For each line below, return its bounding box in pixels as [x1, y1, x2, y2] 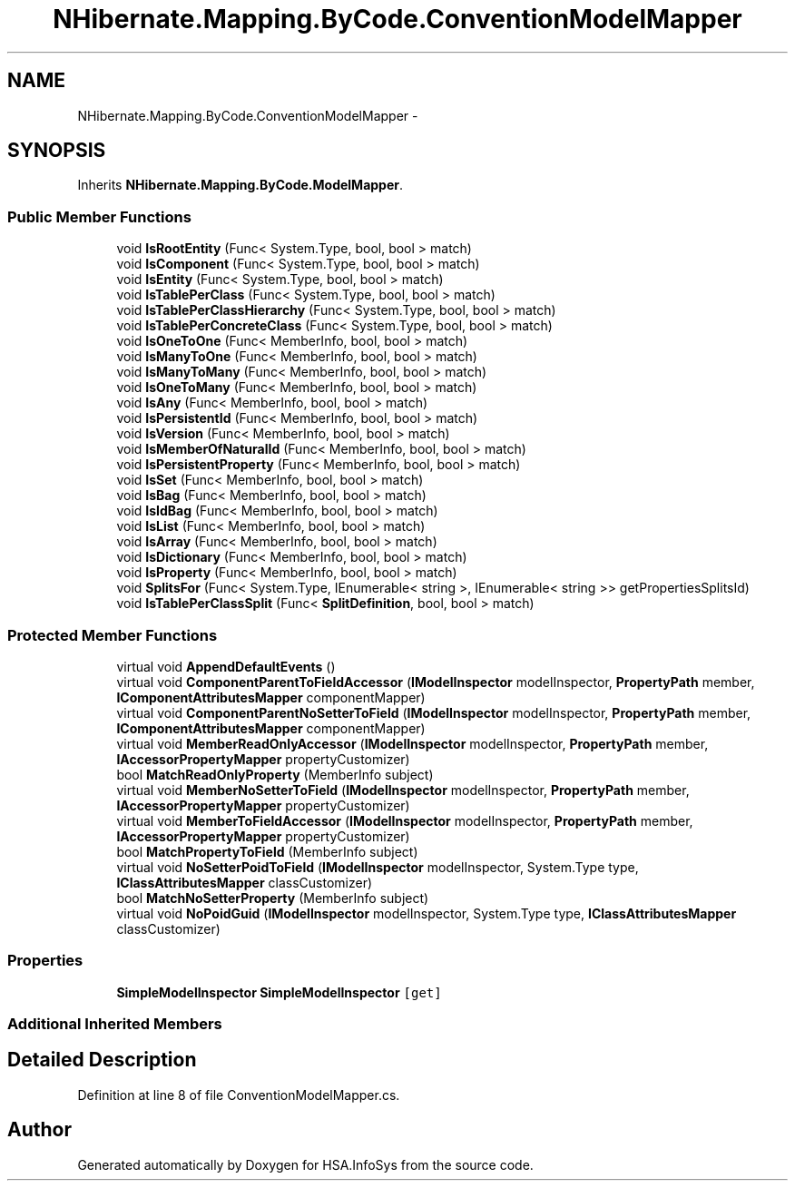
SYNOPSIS [7, 139, 106, 162]
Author [7, 1118, 72, 1142]
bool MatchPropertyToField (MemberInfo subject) [116, 843, 418, 859]
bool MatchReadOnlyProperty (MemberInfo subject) [116, 766, 434, 782]
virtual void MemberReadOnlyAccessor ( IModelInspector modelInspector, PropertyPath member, [116, 735, 709, 751]
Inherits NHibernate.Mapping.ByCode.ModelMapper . [77, 177, 404, 193]
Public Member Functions [7, 207, 191, 226]
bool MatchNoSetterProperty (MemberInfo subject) [116, 889, 429, 906]
